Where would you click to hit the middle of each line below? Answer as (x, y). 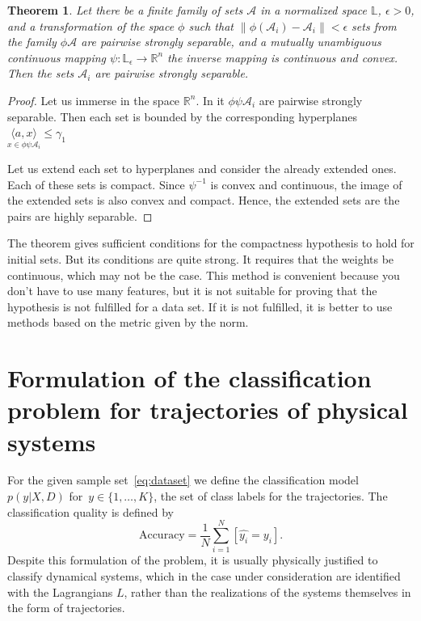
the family (32, 42)
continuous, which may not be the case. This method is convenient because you (204, 275)
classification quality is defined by (91, 511)
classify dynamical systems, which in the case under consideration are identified (204, 575)
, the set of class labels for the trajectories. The (271, 496)
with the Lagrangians (60, 591)
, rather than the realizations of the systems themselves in (267, 591)
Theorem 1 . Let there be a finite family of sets (125, 10)
